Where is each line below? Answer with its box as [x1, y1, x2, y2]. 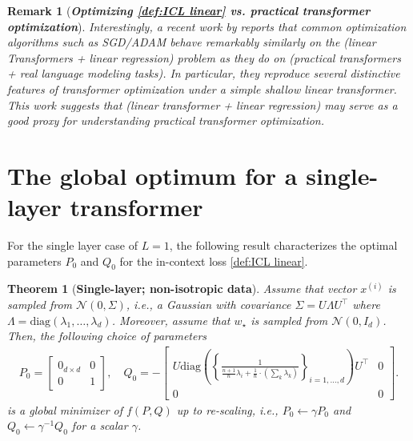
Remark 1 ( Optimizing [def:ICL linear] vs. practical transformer [7, 2, 371, 18]
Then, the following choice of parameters [7, 327, 207, 344]
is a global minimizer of [7, 401, 123, 418]
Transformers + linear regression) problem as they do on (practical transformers [7, 49, 401, 66]
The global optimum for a [7, 158, 298, 191]
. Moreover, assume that [111, 311, 231, 328]
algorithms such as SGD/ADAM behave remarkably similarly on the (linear [7, 34, 376, 50]
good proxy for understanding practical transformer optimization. [7, 112, 325, 129]
